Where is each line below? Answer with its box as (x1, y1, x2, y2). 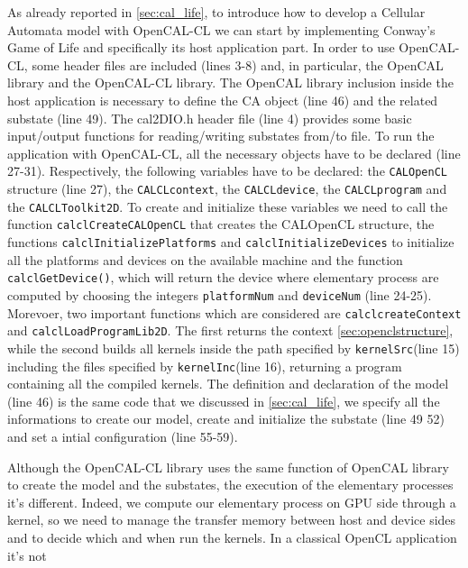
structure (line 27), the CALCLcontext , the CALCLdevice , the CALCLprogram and (7, 179, 447, 197)
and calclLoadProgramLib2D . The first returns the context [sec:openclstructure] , (7, 321, 454, 340)
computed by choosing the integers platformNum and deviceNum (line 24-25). (7, 285, 432, 304)
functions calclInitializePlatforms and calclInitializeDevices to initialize (7, 232, 454, 251)
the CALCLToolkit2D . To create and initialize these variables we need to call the (7, 197, 448, 215)
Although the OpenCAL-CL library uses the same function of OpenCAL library (7, 457, 449, 476)
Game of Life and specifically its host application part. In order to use (7, 38, 395, 57)
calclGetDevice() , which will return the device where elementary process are (7, 268, 439, 287)
